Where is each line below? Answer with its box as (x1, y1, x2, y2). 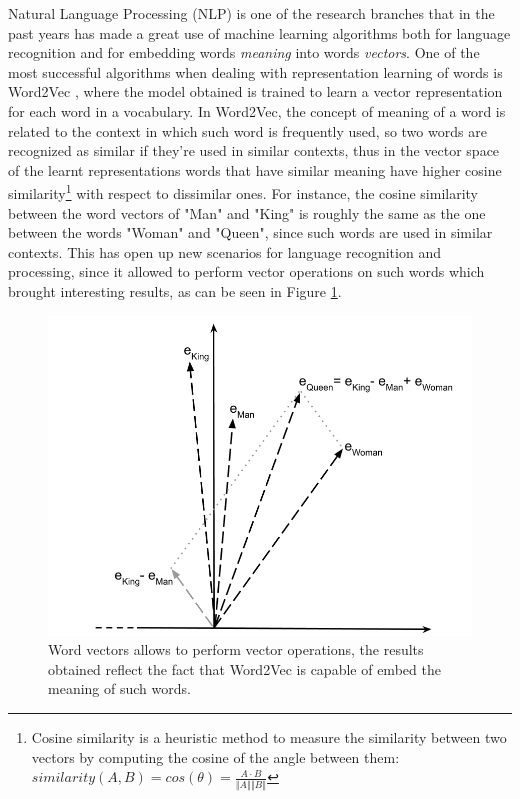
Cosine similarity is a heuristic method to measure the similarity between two (31, 727, 507, 748)
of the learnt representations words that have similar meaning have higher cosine (8, 159, 502, 180)
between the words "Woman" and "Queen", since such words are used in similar (8, 222, 493, 243)
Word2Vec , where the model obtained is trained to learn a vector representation (8, 81, 503, 102)
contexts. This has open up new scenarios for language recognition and (8, 241, 441, 262)
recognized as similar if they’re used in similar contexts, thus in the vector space (8, 140, 500, 161)
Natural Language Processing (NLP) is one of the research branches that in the (8, 3, 495, 23)
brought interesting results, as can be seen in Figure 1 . (8, 280, 342, 301)
